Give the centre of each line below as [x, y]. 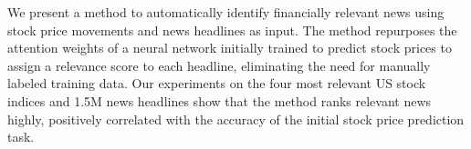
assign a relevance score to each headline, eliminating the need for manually [219, 65]
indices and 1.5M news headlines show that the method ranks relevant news [220, 100]
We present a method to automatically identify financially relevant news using [226, 12]
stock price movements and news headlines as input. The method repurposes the [232, 30]
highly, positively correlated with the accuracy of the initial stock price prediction [236, 119]
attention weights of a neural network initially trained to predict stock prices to [230, 48]
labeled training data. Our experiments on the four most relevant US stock [217, 83]
